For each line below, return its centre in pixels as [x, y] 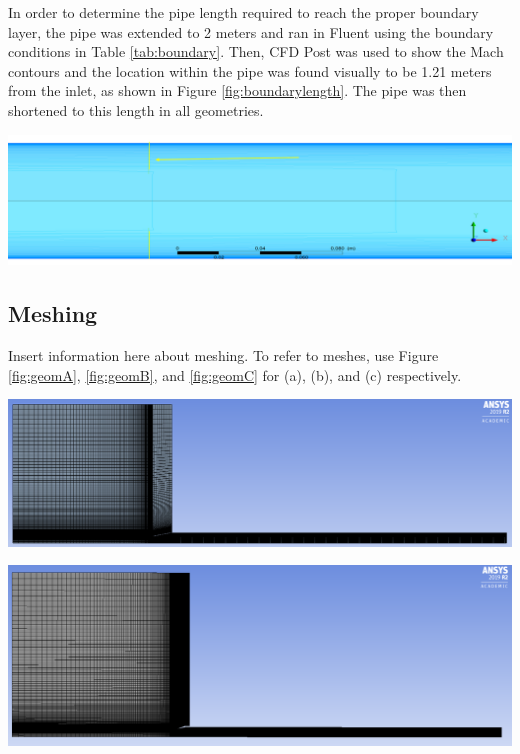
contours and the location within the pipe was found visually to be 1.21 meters [250, 70]
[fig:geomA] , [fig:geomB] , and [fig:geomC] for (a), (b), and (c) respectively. [235, 374]
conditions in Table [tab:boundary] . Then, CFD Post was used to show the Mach [256, 51]
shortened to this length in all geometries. [136, 109]
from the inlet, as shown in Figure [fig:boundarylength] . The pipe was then [237, 90]
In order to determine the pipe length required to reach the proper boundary [243, 12]
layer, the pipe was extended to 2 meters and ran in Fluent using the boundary [251, 31]
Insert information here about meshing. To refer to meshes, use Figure [223, 355]
